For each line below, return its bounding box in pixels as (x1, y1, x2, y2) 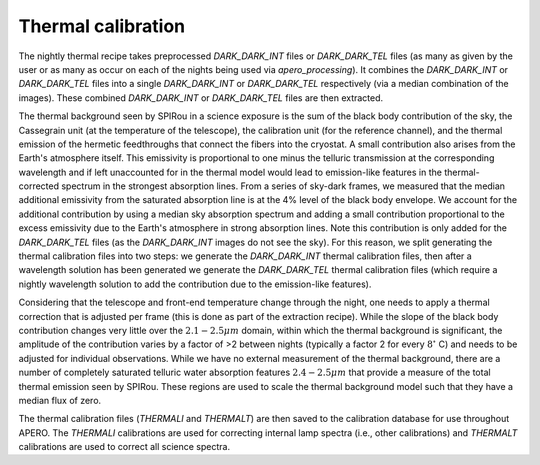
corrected (18, 180, 60, 192)
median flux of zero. (18, 394, 102, 406)
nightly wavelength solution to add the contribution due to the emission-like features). (18, 278, 372, 290)
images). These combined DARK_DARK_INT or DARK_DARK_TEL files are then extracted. (18, 91, 384, 104)
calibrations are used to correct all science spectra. (18, 441, 230, 453)
